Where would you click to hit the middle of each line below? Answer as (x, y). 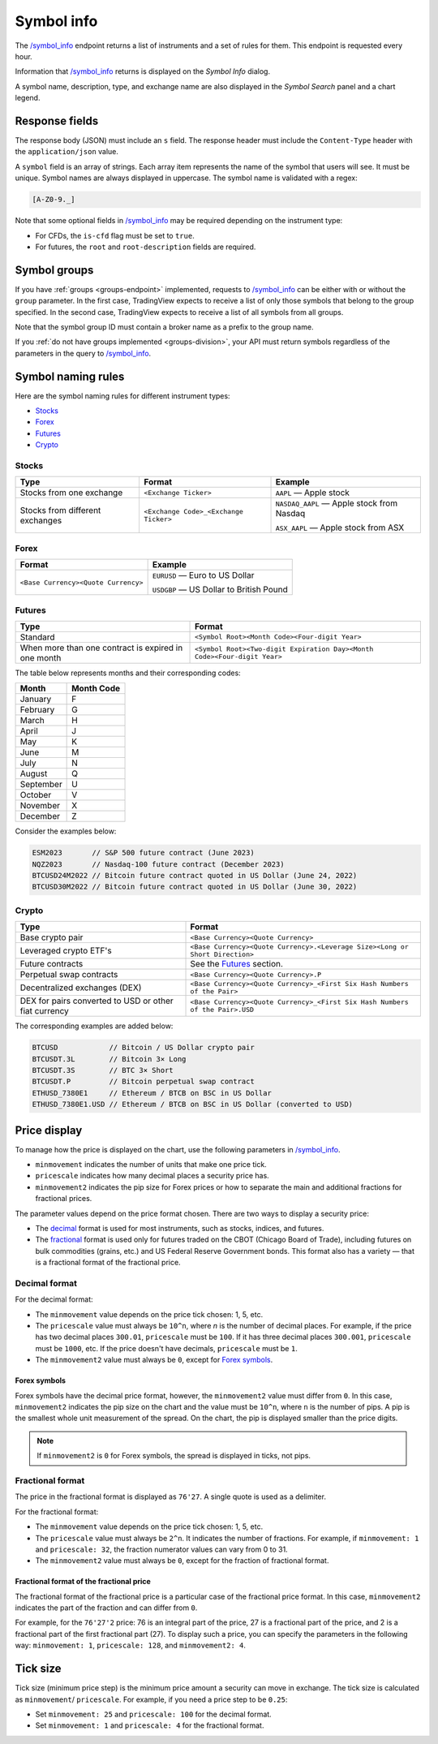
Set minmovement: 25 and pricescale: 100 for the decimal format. (153, 1714)
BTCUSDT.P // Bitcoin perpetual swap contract (143, 1082)
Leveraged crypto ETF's (66, 951)
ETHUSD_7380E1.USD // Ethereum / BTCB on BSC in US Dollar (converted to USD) (192, 1105)
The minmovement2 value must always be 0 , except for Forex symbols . (154, 1360)
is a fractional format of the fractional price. (108, 1263)
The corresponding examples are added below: (94, 1026)
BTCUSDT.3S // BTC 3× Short (103, 1070)
